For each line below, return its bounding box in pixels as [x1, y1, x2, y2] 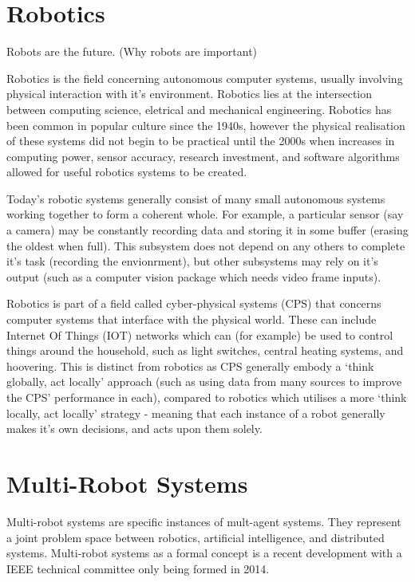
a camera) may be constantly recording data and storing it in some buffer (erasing [6, 222, 409, 238]
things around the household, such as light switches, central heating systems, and [6, 342, 404, 359]
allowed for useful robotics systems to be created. [6, 163, 247, 180]
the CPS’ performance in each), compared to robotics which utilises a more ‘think [6, 389, 407, 405]
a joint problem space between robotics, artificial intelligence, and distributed [6, 529, 385, 545]
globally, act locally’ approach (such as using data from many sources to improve [6, 373, 402, 390]
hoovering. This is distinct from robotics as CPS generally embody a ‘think [6, 357, 374, 374]
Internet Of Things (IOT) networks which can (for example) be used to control [6, 326, 393, 343]
